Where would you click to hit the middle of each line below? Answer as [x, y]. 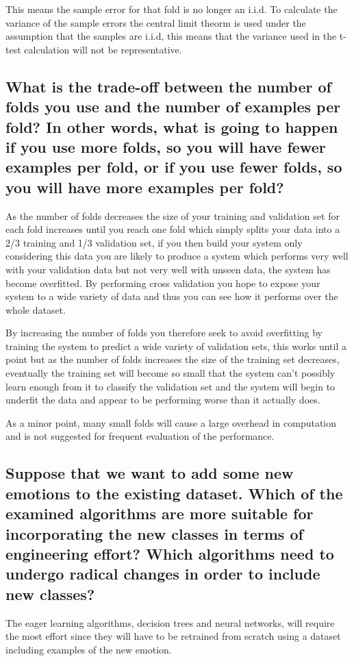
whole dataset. [36, 309]
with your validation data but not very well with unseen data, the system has [168, 269]
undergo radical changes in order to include [163, 574]
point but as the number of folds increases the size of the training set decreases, [173, 359]
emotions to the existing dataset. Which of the [174, 493]
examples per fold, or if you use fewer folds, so [174, 167]
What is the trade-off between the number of [168, 86]
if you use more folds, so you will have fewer [166, 146]
